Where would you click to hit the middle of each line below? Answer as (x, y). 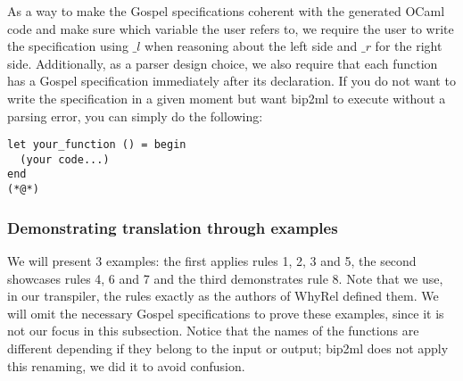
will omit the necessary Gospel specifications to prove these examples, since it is (226, 313)
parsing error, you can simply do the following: (135, 116)
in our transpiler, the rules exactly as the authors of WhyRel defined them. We (223, 296)
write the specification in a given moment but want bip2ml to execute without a (227, 98)
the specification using (68, 46)
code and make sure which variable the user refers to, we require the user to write (231, 28)
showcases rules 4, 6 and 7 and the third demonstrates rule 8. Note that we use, (225, 278)
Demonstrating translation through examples (173, 227)
